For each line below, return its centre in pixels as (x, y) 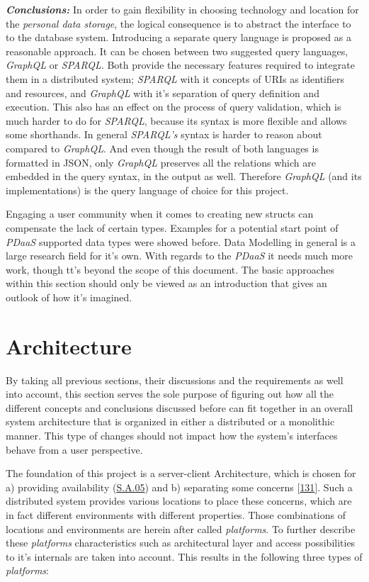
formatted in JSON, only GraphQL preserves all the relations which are (161, 162)
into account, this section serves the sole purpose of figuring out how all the (170, 394)
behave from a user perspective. (74, 449)
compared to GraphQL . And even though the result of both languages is (162, 148)
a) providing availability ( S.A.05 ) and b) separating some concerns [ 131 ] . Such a (179, 487)
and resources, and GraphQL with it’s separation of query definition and (163, 93)
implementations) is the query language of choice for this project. (147, 190)
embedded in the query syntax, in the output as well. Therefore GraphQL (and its (184, 176)
